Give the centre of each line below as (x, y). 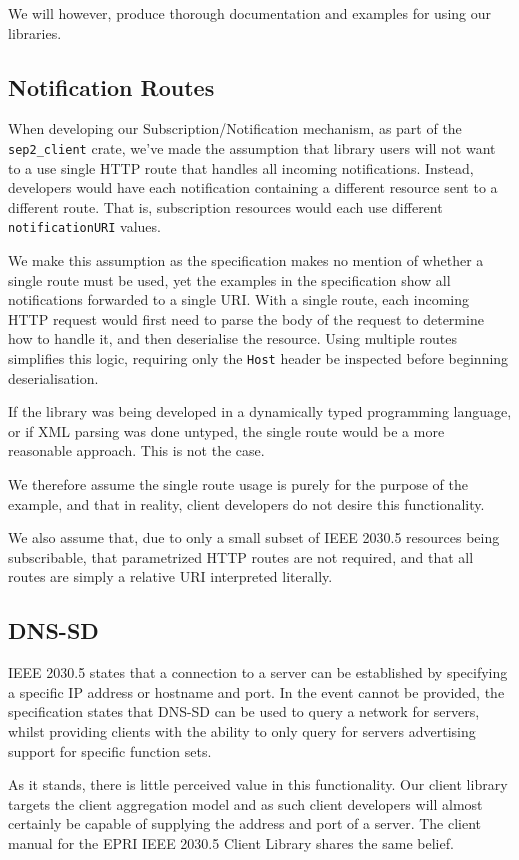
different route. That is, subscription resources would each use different (225, 206)
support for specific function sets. (110, 750)
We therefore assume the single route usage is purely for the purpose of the (238, 484)
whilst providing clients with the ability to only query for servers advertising (242, 731)
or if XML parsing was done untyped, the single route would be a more (226, 430)
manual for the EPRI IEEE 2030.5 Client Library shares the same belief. (231, 843)
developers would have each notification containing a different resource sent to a (253, 187)
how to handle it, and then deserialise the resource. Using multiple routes (232, 338)
